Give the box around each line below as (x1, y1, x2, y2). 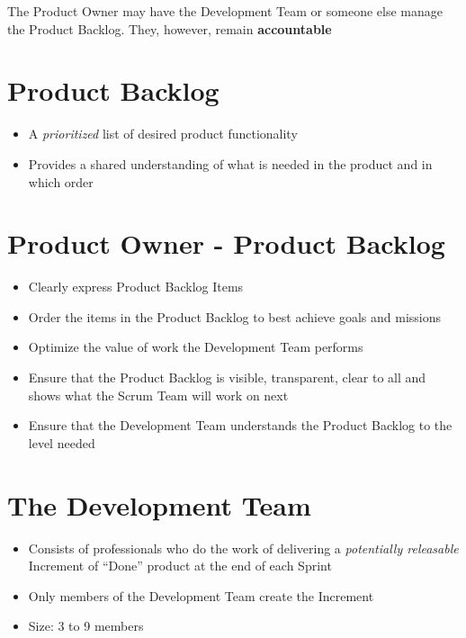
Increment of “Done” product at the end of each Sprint (28, 556, 332, 575)
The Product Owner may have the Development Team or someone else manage (7, 2, 443, 20)
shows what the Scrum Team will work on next (28, 385, 289, 404)
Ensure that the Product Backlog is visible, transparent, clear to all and (28, 368, 426, 386)
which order (28, 172, 94, 191)
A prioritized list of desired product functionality (28, 124, 298, 143)
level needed (28, 433, 95, 452)
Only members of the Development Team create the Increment (28, 586, 374, 605)
